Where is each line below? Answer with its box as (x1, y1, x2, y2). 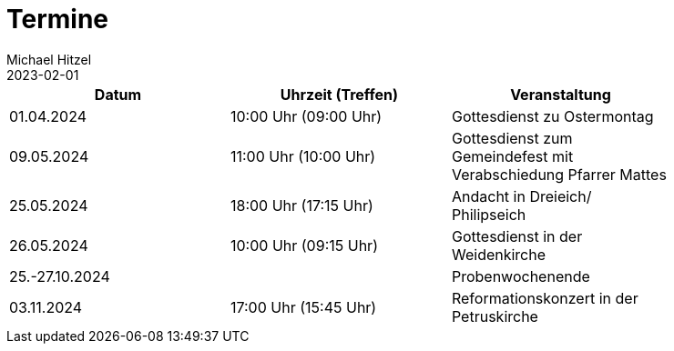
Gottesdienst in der (451, 226, 583, 246)
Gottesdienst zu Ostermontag (451, 106, 654, 125)
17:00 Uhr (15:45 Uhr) (230, 297, 377, 316)
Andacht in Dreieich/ (451, 186, 592, 206)
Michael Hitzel (6, 51, 92, 67)
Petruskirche (451, 306, 538, 326)
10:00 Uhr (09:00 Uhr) (230, 106, 383, 125)
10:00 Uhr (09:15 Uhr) (230, 236, 378, 255)
